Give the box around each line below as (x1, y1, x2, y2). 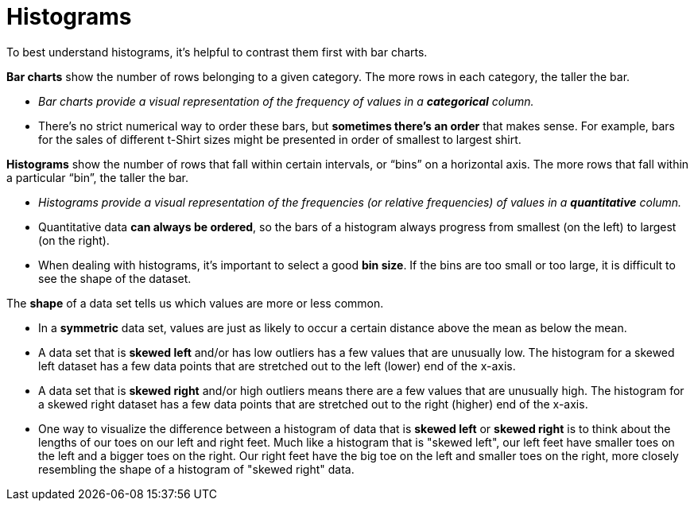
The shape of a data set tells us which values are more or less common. (6, 296, 384, 310)
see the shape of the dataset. (38, 271, 192, 285)
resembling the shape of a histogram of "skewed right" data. (38, 462, 355, 476)
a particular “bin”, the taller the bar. (6, 170, 189, 184)
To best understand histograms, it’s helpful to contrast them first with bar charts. (6, 45, 428, 59)
